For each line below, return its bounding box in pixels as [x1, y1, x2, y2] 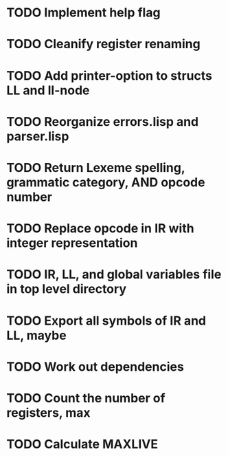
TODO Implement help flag [6, 5, 161, 21]
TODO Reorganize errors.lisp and [6, 113, 199, 129]
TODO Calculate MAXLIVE [6, 437, 159, 452]
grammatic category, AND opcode [6, 174, 205, 190]
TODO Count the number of [6, 390, 166, 406]
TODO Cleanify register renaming [6, 36, 201, 52]
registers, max [6, 404, 91, 420]
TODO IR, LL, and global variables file [6, 267, 222, 283]
